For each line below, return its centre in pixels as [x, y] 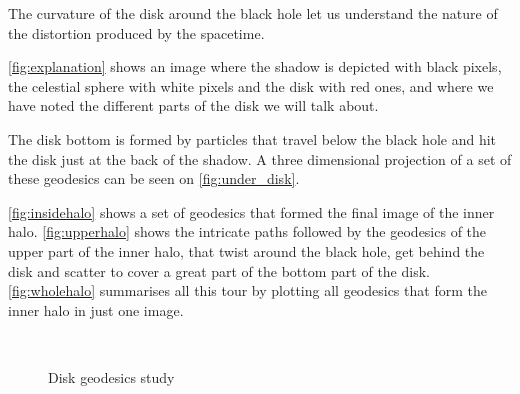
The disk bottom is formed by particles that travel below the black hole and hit [252, 138]
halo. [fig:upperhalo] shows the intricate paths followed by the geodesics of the [247, 231]
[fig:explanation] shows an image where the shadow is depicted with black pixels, [255, 66]
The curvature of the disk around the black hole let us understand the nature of [253, 13]
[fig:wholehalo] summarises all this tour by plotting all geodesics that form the [247, 290]
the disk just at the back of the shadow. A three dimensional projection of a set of [260, 158]
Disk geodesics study [111, 376]
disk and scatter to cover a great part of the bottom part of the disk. [219, 270]
